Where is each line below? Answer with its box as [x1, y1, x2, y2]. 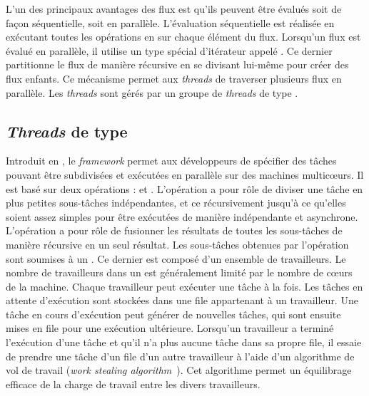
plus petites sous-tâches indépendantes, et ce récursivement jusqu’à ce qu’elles [6, 195, 346, 210]
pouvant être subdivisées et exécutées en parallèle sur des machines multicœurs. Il [6, 167, 364, 182]
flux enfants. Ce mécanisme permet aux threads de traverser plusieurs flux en [6, 71, 342, 85]
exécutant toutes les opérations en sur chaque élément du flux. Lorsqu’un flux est [6, 29, 361, 44]
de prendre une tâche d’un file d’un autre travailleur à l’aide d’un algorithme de [6, 348, 355, 363]
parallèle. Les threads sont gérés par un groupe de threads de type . [6, 85, 298, 100]
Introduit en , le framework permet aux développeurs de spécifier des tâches [6, 153, 337, 168]
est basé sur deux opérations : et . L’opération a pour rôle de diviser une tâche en [6, 181, 363, 196]
